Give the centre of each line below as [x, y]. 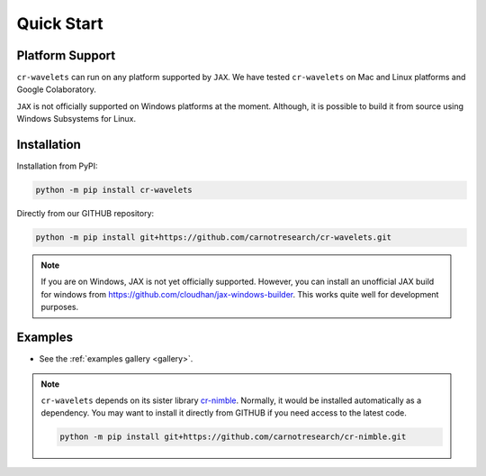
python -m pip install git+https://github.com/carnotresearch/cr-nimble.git [233, 437]
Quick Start [60, 23]
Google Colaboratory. [56, 89]
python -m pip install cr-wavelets [114, 190]
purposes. [60, 307]
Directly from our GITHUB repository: [85, 214]
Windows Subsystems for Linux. [76, 119]
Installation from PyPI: [57, 166]
